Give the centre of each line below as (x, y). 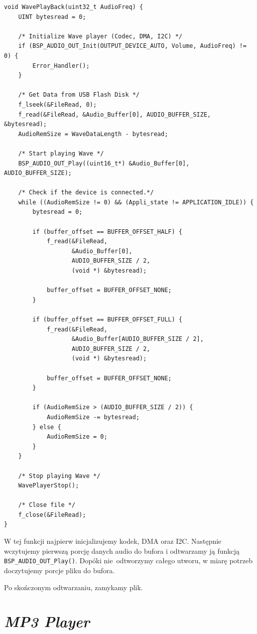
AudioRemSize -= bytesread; (93, 417)
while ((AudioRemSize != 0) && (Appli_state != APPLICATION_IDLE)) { (136, 202)
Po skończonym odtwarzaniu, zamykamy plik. (73, 587)
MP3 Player (47, 622)
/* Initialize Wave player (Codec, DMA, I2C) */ (100, 36)
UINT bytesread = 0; (52, 17)
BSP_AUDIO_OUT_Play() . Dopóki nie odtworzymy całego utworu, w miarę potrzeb (128, 560)
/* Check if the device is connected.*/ (86, 193)
